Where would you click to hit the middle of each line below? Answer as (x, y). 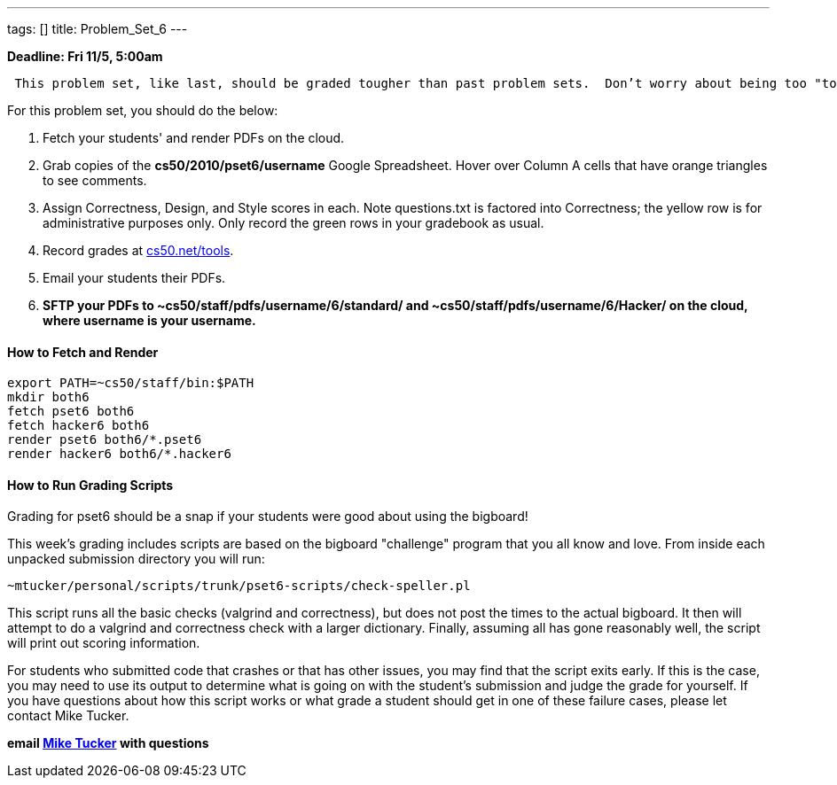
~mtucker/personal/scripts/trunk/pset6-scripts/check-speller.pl (239, 586)
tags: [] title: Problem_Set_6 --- (98, 29)
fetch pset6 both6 (71, 412)
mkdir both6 (48, 397)
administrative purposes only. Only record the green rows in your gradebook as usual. (293, 223)
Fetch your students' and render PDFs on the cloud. (194, 138)
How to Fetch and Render (83, 352)
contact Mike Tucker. (68, 716)
